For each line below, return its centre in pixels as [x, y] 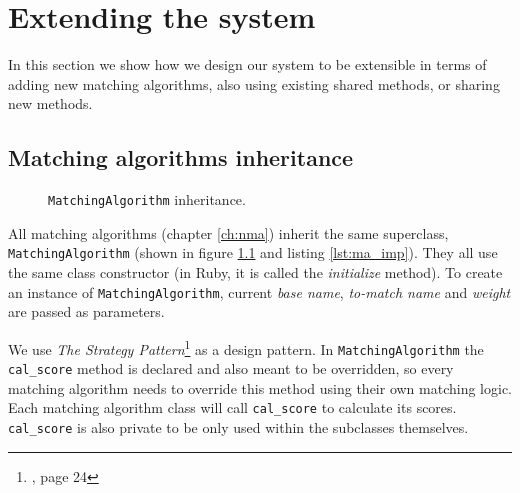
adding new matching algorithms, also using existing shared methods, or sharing [254, 83]
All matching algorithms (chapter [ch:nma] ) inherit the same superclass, [228, 232]
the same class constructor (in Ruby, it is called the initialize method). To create [255, 272]
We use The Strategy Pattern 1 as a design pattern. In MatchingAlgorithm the [246, 347]
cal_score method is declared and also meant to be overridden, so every [231, 368]
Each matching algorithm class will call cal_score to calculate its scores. [232, 407]
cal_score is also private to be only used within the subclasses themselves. [238, 427]
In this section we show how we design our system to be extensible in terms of [247, 64]
